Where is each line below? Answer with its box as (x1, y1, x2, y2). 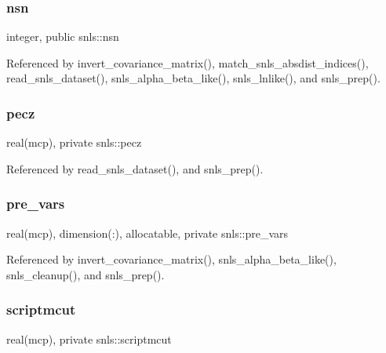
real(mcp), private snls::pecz (6, 134, 142, 151)
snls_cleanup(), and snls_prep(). (6, 266, 165, 282)
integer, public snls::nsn (6, 28, 119, 45)
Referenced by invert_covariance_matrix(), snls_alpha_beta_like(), (6, 251, 337, 267)
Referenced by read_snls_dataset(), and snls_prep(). (6, 160, 264, 176)
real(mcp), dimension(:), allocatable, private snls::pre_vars (6, 224, 289, 241)
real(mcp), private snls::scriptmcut (6, 330, 172, 347)
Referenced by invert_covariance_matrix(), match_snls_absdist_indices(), (6, 54, 369, 71)
